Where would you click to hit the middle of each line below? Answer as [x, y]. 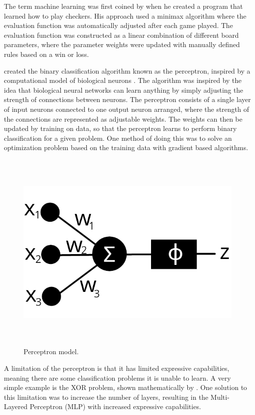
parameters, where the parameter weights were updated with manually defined [122, 44]
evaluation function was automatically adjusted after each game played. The [118, 25]
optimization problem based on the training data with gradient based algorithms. [126, 147]
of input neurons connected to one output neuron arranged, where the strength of [127, 109]
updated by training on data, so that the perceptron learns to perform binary [120, 128]
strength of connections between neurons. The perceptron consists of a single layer [127, 99]
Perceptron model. [51, 351]
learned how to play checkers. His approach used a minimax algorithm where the [125, 15]
